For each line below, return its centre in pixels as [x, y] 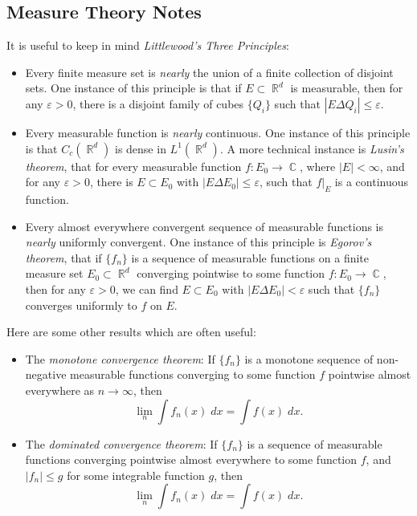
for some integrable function [136, 475]
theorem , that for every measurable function [133, 166]
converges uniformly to [81, 305]
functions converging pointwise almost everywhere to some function [191, 459]
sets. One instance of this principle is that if [133, 88]
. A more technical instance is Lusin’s [312, 148]
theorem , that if [63, 257]
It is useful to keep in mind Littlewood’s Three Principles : [148, 45]
